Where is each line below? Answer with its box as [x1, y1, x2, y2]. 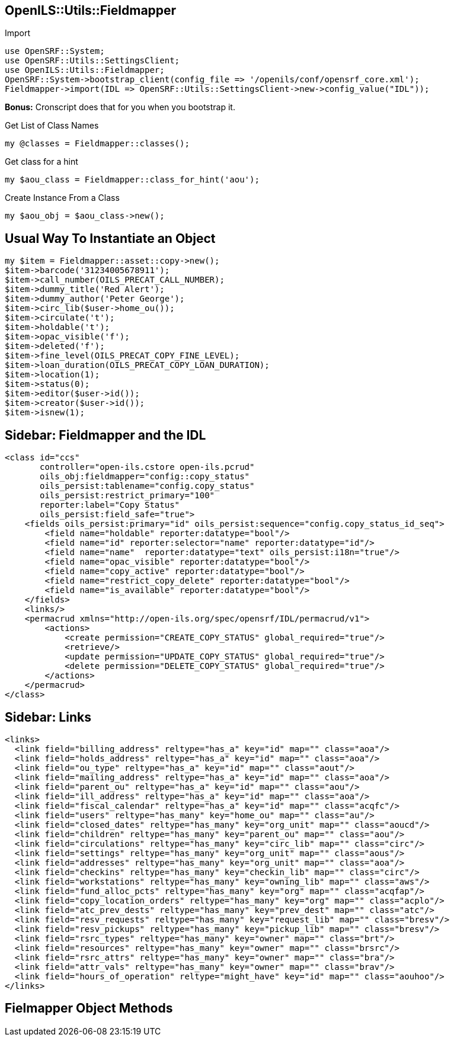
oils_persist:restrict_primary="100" [40, 491, 215, 501]
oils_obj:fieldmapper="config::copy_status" [40, 472, 250, 482]
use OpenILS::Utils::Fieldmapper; [5, 65, 165, 75]
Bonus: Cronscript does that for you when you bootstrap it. [5, 102, 235, 113]
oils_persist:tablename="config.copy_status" [40, 481, 255, 491]
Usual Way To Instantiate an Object [5, 230, 216, 246]
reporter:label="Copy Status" [40, 500, 180, 510]
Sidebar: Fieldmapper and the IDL [5, 427, 206, 443]
